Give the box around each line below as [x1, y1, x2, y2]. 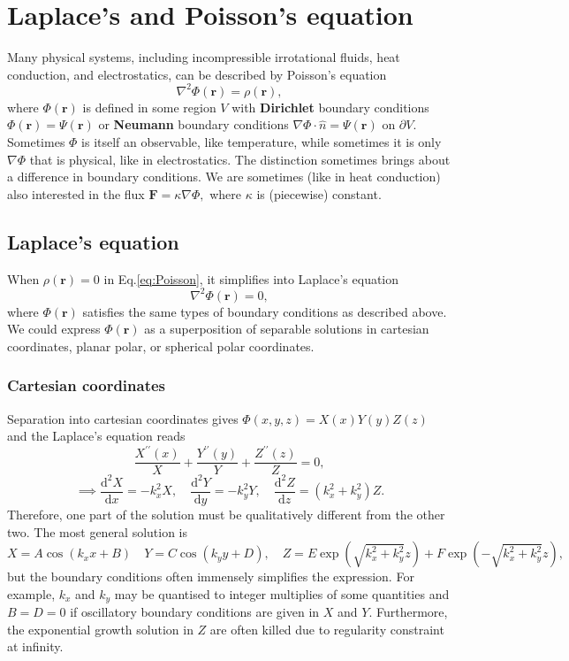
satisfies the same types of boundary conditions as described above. [82, 302, 447, 320]
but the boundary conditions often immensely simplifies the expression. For [7, 567, 414, 586]
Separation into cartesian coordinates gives [7, 409, 239, 427]
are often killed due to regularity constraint [209, 619, 444, 638]
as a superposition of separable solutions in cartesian [144, 319, 429, 338]
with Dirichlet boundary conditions [231, 97, 429, 116]
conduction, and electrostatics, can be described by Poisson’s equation [7, 65, 387, 83]
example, [7, 584, 56, 603]
